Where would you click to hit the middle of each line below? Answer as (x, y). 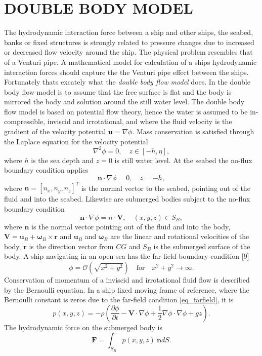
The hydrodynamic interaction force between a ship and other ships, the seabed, (129, 32)
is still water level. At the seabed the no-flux (183, 160)
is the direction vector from (71, 246)
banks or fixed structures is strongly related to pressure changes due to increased (129, 42)
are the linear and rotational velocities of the (180, 236)
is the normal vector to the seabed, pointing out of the (166, 188)
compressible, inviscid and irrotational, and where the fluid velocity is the (118, 121)
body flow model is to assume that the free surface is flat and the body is (118, 91)
